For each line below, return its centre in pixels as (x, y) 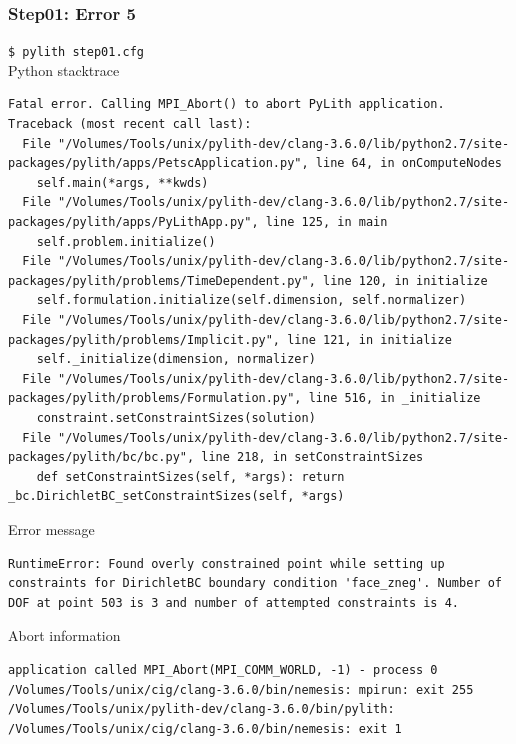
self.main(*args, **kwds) (122, 182)
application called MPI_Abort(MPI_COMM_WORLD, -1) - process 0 (223, 669)
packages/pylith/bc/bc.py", (101, 457)
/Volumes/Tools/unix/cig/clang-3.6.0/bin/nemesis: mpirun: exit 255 (241, 689)
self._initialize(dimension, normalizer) (176, 359)
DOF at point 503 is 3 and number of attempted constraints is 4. (234, 602)
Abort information (64, 635)
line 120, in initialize (405, 280)
